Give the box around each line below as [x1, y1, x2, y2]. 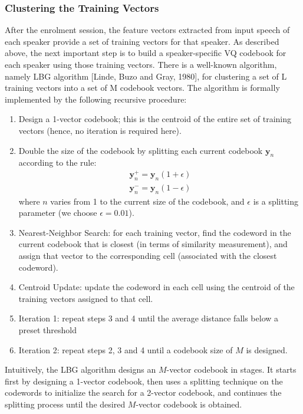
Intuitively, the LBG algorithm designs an [5, 363, 156, 376]
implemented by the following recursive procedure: [5, 93, 187, 105]
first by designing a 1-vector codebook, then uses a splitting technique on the [5, 374, 283, 387]
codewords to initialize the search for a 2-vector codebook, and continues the [5, 386, 282, 399]
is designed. [246, 343, 288, 356]
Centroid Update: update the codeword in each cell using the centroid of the [18, 281, 295, 293]
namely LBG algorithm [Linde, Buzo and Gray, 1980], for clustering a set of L [5, 70, 287, 82]
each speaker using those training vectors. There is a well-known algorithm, [5, 58, 277, 70]
